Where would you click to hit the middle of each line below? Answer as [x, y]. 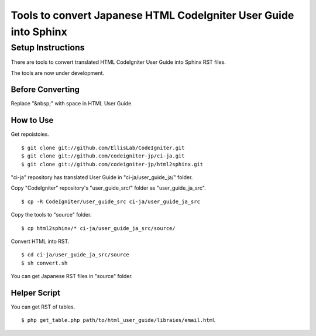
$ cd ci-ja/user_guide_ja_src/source [75, 255]
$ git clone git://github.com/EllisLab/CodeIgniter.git [103, 148]
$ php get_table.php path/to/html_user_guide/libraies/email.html [118, 320]
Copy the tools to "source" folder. [51, 215]
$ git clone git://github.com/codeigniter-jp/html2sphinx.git [112, 164]
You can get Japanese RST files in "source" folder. [72, 276]
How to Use [32, 120]
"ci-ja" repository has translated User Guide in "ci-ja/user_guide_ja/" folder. [102, 177]
